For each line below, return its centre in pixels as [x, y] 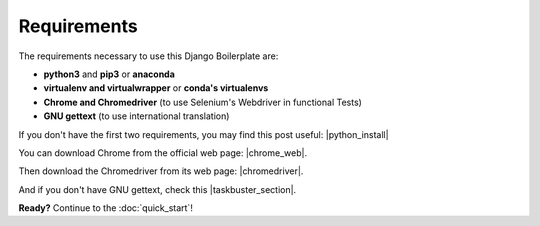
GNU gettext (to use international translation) [136, 116]
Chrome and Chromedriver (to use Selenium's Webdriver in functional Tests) [202, 102]
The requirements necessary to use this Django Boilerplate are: [148, 56]
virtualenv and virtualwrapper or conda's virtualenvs [156, 88]
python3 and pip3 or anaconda [109, 74]
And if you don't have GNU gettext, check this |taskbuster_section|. [157, 189]
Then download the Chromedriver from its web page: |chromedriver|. [161, 171]
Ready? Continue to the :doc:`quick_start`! [106, 208]
